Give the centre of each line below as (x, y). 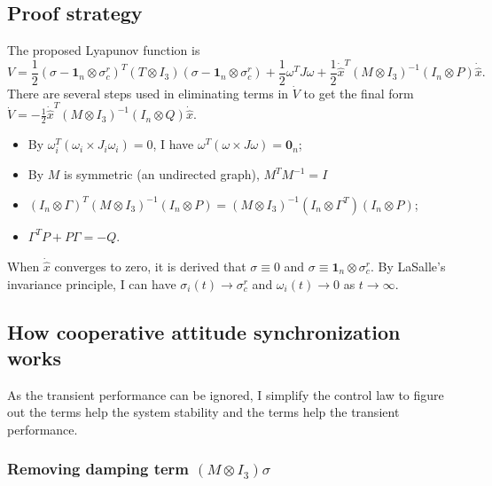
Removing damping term (98, 469)
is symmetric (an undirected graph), (162, 174)
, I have (173, 144)
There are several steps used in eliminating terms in (148, 93)
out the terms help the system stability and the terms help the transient (203, 412)
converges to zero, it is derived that (150, 266)
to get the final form (359, 93)
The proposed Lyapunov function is (104, 50)
